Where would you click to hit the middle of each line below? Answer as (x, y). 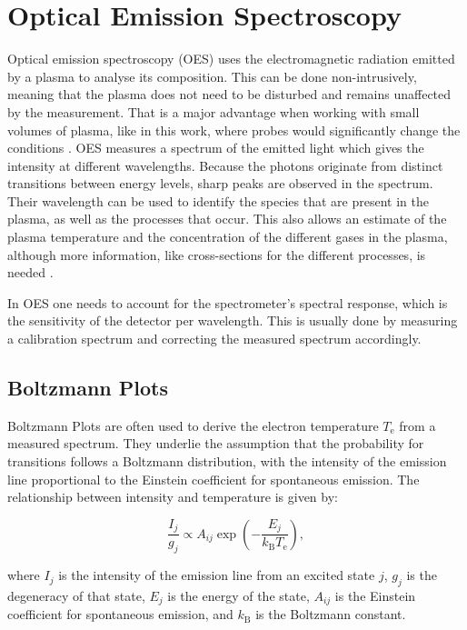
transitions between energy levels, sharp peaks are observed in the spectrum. (220, 183)
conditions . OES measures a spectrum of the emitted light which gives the (216, 148)
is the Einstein (375, 595)
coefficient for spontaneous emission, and (120, 614)
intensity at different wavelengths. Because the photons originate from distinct (225, 165)
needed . (30, 272)
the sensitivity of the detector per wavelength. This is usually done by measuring (233, 320)
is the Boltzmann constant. (331, 614)
